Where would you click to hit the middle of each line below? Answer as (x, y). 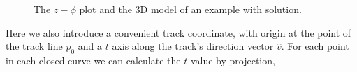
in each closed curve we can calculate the (93, 60)
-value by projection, (231, 60)
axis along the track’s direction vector (193, 46)
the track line (34, 46)
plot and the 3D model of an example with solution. (190, 9)
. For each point (315, 46)
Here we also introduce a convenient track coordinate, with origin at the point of (178, 32)
